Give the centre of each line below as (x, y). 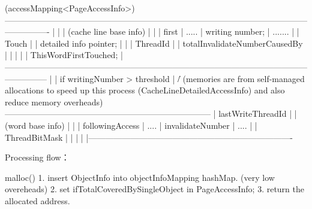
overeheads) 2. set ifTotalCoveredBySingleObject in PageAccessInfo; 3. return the (154, 189)
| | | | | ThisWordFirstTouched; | (64, 55)
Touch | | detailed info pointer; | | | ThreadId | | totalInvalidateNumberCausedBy (154, 43)
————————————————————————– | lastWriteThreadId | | (151, 113)
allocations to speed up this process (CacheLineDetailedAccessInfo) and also (145, 90)
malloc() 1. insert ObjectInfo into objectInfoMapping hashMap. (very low (140, 177)
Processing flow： (37, 157)
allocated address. (37, 200)
